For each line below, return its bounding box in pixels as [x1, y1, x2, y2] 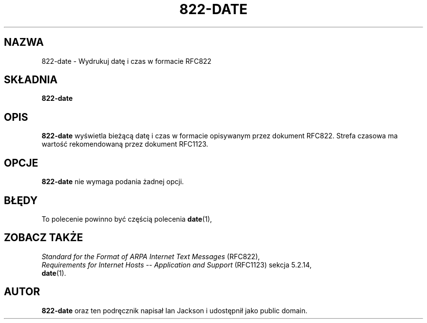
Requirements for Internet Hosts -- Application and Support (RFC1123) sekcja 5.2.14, [41, 260, 312, 269]
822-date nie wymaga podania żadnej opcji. [41, 177, 184, 186]
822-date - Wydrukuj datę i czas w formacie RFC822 [41, 57, 212, 65]
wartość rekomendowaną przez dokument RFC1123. [41, 140, 209, 149]
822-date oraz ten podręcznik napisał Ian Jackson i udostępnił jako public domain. [41, 306, 308, 315]
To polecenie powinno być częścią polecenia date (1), [41, 214, 212, 223]
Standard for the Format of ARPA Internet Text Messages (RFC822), [41, 252, 260, 261]
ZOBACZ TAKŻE [4, 231, 83, 244]
